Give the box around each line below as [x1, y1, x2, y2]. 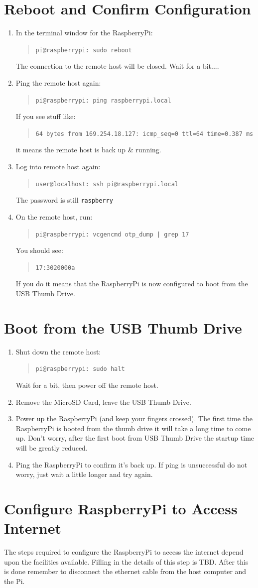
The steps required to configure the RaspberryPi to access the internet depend [4, 547, 244, 557]
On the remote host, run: [15, 211, 93, 222]
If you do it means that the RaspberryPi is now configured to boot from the [15, 278, 248, 289]
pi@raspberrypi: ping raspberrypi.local [35, 97, 171, 104]
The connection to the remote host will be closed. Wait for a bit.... [15, 61, 219, 71]
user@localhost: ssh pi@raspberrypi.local [35, 180, 178, 188]
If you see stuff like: [15, 111, 76, 121]
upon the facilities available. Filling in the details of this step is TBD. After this [4, 556, 249, 567]
